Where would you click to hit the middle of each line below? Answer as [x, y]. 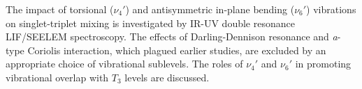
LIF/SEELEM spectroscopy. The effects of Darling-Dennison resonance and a [172, 37]
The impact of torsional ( [60, 9]
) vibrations [331, 9]
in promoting [323, 64]
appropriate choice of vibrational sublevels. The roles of [124, 64]
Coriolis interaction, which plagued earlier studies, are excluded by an [177, 50]
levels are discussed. [167, 77]
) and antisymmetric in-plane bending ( [210, 9]
